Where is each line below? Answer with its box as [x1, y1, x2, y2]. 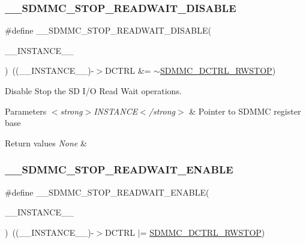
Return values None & [5, 136, 87, 149]
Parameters [5, 104, 47, 117]
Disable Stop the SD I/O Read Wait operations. [5, 85, 182, 97]
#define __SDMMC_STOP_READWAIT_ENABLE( [5, 185, 209, 198]
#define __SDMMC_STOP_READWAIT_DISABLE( [5, 24, 212, 37]
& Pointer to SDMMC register [189, 104, 301, 117]
